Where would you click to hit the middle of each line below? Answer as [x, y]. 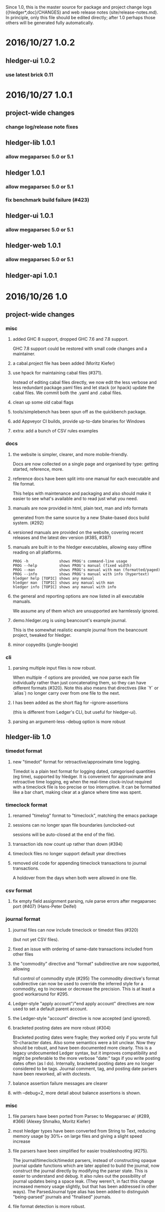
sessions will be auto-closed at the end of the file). [64, 835]
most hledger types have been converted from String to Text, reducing [84, 1131]
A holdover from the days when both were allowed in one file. [75, 878]
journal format [23, 919]
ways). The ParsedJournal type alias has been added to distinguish [81, 1191]
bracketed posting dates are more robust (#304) [62, 1027]
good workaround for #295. [41, 994]
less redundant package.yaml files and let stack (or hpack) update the [83, 388]
